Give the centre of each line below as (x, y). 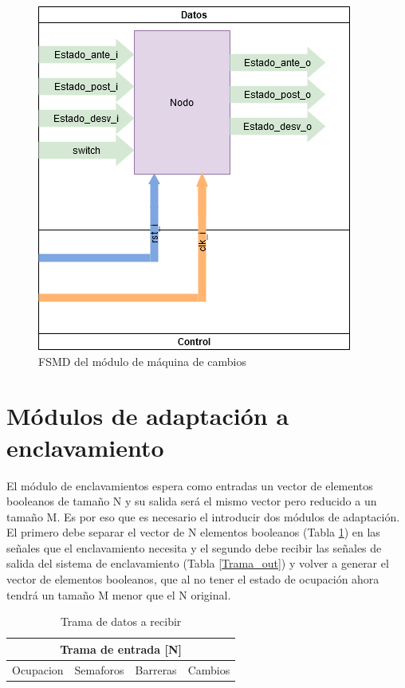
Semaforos (99, 669)
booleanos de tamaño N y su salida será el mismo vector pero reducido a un (192, 501)
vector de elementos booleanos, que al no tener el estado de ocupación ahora (193, 579)
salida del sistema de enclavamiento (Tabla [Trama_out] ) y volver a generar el (198, 563)
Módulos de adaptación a (148, 416)
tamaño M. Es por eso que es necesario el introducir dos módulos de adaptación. (203, 516)
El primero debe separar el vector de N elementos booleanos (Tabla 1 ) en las (193, 532)
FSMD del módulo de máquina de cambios (143, 361)
